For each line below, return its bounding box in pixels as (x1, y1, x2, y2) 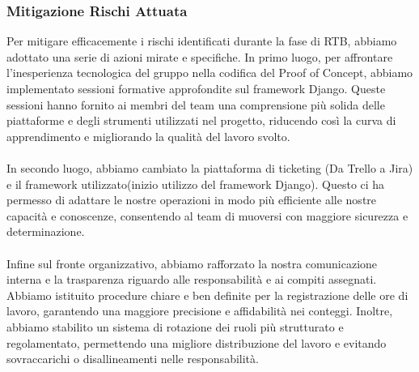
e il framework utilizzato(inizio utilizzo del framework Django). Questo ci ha (6, 175, 385, 192)
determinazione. (6, 223, 85, 240)
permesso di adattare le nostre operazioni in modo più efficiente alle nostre (6, 191, 377, 208)
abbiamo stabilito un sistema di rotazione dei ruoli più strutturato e (6, 318, 344, 335)
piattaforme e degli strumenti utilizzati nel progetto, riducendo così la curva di (6, 112, 396, 129)
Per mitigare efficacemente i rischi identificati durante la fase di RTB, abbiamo (6, 32, 397, 49)
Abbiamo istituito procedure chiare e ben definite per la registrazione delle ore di (6, 286, 408, 303)
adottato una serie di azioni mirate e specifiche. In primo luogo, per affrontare (6, 48, 393, 65)
